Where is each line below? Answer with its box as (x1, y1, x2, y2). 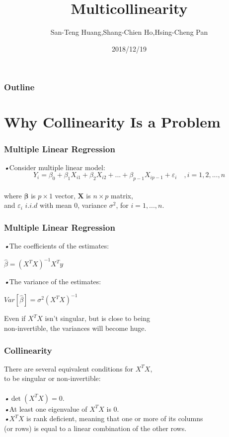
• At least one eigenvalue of (4, 403, 87, 414)
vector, (55, 190, 76, 200)
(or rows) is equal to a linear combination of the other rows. (4, 423, 187, 433)
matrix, (111, 190, 133, 200)
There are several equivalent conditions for (4, 363, 134, 374)
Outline (4, 81, 35, 93)
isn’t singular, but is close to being (45, 313, 150, 323)
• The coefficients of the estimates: (4, 241, 109, 251)
